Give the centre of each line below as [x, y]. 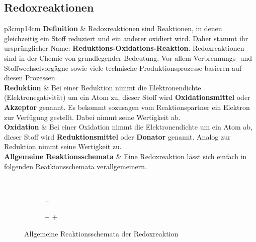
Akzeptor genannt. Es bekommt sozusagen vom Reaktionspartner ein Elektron [127, 107]
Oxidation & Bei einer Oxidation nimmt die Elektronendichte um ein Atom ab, [128, 127]
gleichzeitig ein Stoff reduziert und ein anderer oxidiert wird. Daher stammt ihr [126, 38]
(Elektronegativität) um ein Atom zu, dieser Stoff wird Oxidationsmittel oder [127, 97]
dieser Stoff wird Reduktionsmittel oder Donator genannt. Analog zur [117, 136]
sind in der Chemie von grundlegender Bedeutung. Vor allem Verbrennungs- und [128, 57]
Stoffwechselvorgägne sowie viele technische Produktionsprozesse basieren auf [123, 68]
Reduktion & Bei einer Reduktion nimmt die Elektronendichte [103, 87]
